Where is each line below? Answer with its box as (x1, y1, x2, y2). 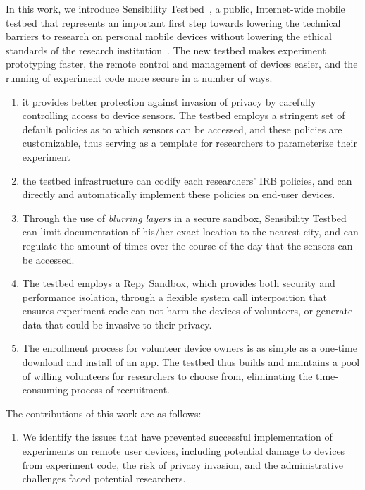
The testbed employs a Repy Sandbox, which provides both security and (22, 276, 335, 290)
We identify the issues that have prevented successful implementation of (22, 429, 333, 444)
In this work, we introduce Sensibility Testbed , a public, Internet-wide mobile (6, 1, 345, 16)
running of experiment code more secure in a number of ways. (6, 70, 273, 85)
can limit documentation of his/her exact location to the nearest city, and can (22, 224, 359, 239)
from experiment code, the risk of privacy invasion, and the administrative (22, 457, 343, 472)
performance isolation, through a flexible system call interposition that (22, 289, 327, 304)
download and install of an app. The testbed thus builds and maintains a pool (22, 355, 360, 369)
